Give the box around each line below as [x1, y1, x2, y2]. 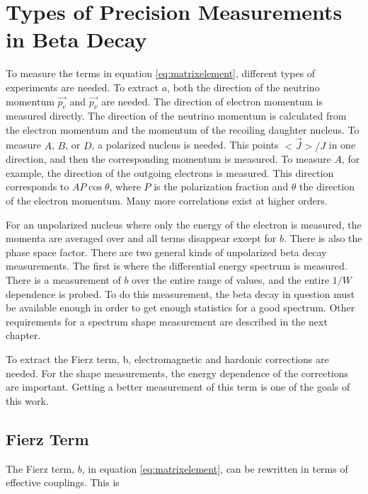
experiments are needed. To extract [6, 79, 159, 94]
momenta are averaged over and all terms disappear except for [6, 231, 277, 246]
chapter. [6, 328, 41, 343]
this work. [6, 393, 49, 408]
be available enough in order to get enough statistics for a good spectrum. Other [6, 300, 355, 315]
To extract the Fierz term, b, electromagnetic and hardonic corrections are [6, 352, 329, 367]
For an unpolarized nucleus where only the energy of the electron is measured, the [6, 217, 362, 231]
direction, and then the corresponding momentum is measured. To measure [6, 151, 331, 166]
